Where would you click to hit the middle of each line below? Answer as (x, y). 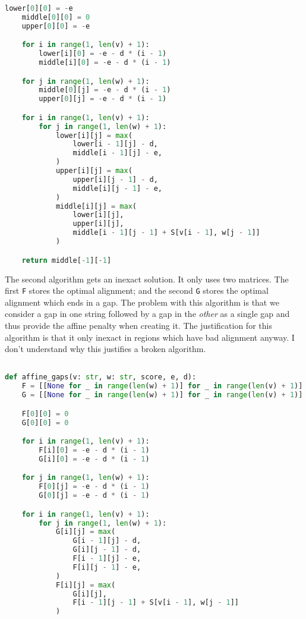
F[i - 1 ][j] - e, (107, 558)
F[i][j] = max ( (86, 585)
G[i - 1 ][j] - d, (107, 541)
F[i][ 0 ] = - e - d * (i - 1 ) (94, 450)
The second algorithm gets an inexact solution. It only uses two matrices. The (147, 279)
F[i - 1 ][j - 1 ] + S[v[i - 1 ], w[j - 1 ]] (156, 603)
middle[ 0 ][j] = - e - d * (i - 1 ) (105, 90)
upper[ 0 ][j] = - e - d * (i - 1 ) (103, 99)
